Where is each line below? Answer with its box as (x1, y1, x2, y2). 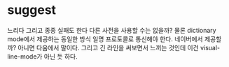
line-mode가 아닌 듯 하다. (7, 52, 78, 61)
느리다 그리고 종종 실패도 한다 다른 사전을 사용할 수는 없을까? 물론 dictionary (7, 26, 216, 34)
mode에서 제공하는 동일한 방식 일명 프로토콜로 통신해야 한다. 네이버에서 (7, 34, 203, 43)
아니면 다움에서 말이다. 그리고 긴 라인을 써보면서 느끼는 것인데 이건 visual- (17, 43, 221, 52)
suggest (7, 2, 57, 18)
